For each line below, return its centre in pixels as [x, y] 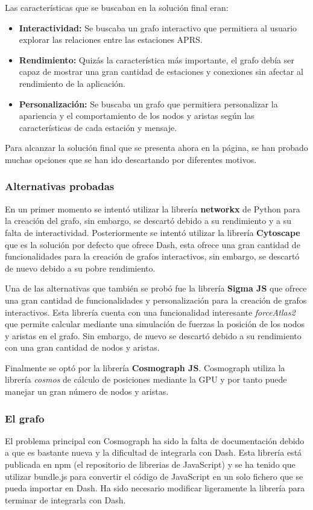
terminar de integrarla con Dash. [65, 499]
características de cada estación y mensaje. [98, 127]
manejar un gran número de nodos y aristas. [87, 391]
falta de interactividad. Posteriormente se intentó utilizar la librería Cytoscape [153, 232]
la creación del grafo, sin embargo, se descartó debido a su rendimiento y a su [148, 221]
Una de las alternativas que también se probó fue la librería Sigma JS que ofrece [156, 288]
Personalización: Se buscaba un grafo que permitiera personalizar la [148, 104]
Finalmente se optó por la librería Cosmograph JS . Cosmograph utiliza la [145, 367]
